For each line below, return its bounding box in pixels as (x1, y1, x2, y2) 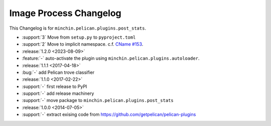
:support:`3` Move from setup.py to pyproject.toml (22, 34, 136, 40)
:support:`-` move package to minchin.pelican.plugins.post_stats (22, 97, 174, 103)
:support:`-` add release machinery (22, 90, 94, 96)
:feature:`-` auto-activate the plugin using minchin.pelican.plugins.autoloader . (22, 55, 200, 61)
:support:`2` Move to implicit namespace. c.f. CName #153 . (22, 41, 144, 47)
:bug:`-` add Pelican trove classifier (22, 69, 95, 75)
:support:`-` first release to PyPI (22, 83, 87, 89)
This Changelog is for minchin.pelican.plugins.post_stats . (9, 25, 147, 31)
